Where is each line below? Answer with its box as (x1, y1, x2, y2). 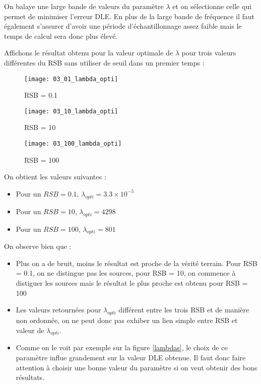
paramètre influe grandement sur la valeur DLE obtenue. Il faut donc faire (16, 352, 246, 363)
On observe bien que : (4, 241, 72, 251)
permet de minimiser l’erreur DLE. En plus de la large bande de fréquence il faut (4, 11, 255, 21)
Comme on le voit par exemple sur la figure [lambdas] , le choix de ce (16, 342, 228, 353)
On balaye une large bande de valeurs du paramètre (4, 1, 164, 11)
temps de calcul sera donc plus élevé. (4, 30, 118, 41)
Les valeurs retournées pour (16, 304, 101, 315)
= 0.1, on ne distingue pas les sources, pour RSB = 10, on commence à (16, 268, 236, 278)
